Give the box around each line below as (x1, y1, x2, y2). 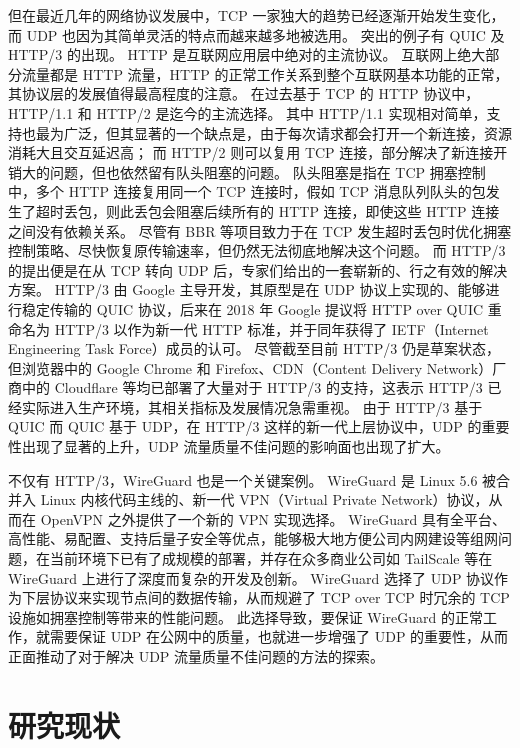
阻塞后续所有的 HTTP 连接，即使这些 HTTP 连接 (175, 200, 500, 221)
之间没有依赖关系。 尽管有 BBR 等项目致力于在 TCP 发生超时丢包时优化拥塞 (8, 220, 512, 241)
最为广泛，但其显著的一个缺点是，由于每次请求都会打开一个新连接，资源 (35, 122, 512, 143)
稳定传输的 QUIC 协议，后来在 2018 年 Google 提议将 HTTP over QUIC (21, 298, 484, 319)
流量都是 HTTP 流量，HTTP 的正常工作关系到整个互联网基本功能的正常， (21, 63, 509, 84)
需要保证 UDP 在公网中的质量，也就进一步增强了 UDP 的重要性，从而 (49, 626, 509, 647)
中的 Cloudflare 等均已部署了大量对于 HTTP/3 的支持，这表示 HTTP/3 (21, 377, 483, 398)
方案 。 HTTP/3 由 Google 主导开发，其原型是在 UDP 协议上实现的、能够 (8, 279, 486, 300)
